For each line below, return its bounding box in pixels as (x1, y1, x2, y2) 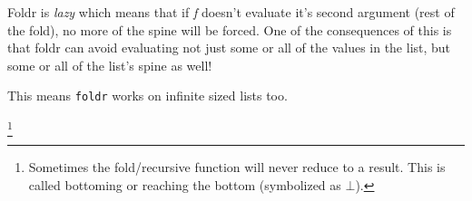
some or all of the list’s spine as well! (7, 55, 212, 74)
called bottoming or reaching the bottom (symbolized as (28, 175, 341, 194)
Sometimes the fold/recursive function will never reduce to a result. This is (28, 158, 446, 177)
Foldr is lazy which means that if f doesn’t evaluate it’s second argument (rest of (7, 3, 455, 21)
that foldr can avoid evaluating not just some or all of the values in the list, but (7, 38, 451, 57)
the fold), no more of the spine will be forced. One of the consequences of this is (7, 20, 452, 39)
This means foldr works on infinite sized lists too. (7, 86, 288, 105)
